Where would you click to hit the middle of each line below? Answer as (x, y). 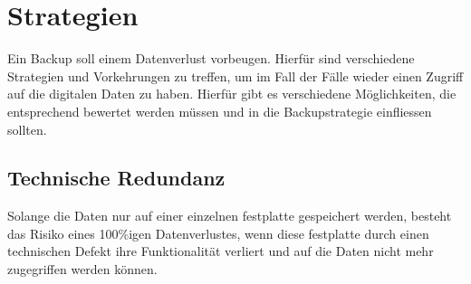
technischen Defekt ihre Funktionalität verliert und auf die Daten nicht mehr (221, 251)
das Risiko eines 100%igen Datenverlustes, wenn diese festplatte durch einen (218, 233)
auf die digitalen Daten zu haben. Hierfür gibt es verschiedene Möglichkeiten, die (232, 94)
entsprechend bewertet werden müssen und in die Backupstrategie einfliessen (220, 111)
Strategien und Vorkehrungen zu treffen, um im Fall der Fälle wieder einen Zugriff (235, 76)
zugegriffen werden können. (82, 269)
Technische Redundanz (116, 178)
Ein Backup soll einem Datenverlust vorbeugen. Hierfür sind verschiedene (211, 58)
